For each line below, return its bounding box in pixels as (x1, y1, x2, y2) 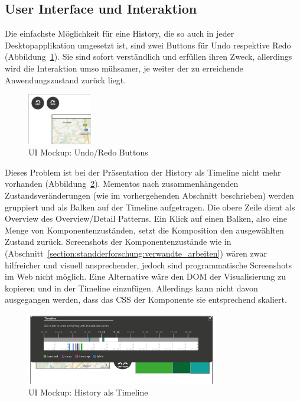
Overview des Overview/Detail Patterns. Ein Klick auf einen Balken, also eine (5, 212, 287, 225)
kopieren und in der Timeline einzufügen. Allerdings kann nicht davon (5, 281, 258, 294)
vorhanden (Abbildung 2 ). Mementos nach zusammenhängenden (5, 177, 239, 190)
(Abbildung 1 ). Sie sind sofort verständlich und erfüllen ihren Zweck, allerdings (5, 50, 292, 63)
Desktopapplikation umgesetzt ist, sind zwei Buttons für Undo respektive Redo (5, 38, 291, 51)
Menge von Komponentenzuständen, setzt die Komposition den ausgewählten (5, 223, 284, 236)
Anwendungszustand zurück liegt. (5, 73, 126, 86)
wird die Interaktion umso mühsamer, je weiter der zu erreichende (5, 61, 243, 74)
